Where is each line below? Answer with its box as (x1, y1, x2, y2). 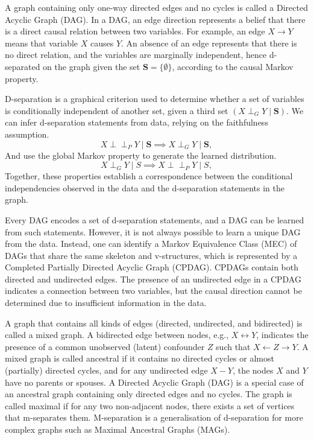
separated (5, 60, 40, 72)
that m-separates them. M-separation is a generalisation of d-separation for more (5, 411, 303, 424)
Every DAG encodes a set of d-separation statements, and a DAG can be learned (5, 213, 304, 226)
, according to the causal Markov (172, 60, 294, 72)
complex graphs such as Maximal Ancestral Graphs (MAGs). (5, 423, 230, 435)
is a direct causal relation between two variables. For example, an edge (5, 25, 265, 37)
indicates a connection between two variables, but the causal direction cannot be (5, 284, 303, 297)
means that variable (5, 36, 78, 49)
